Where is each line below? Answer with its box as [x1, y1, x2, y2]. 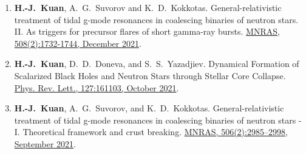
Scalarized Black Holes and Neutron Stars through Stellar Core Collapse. [14, 69, 286, 82]
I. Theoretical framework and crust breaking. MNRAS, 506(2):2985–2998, [14, 125, 288, 138]
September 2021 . [14, 137, 76, 150]
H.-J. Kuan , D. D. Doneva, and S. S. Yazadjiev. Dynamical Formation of [14, 57, 299, 70]
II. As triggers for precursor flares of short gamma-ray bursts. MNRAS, [14, 25, 280, 38]
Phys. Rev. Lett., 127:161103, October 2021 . [14, 81, 179, 94]
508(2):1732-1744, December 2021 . [14, 37, 141, 49]
